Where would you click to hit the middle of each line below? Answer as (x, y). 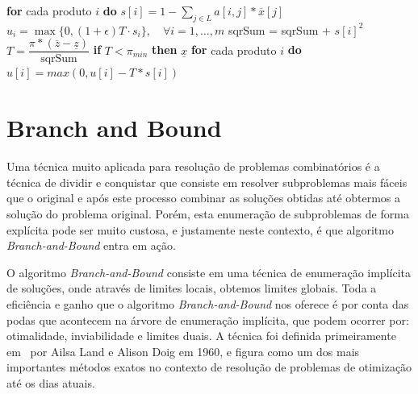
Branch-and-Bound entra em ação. (91, 245)
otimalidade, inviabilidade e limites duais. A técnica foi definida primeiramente (201, 336)
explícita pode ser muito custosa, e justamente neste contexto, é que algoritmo (200, 229)
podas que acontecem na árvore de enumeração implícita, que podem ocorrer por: (208, 319)
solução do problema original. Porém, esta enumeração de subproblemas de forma (208, 213)
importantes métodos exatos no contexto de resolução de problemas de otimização (209, 367)
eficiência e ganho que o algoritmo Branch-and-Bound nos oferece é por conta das (208, 303)
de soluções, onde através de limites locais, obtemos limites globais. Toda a (192, 288)
